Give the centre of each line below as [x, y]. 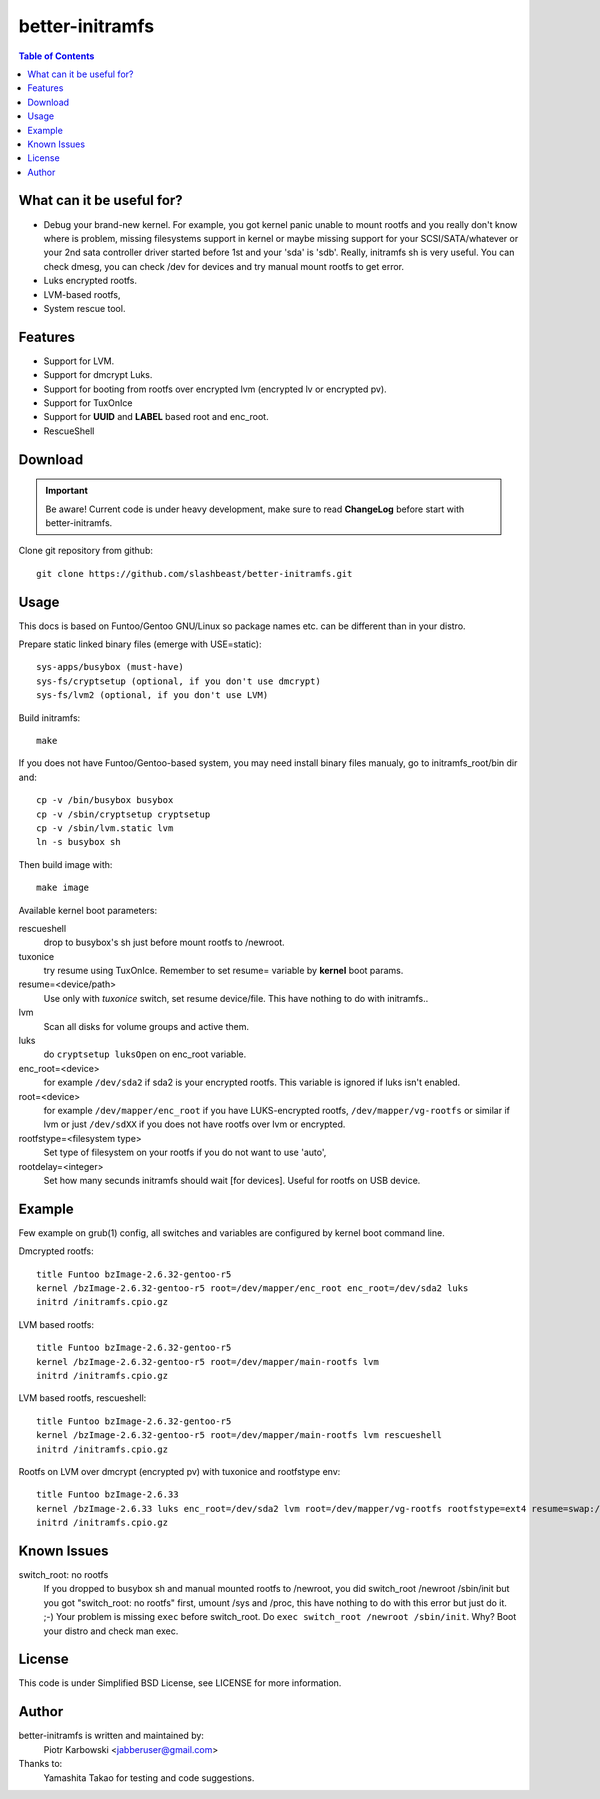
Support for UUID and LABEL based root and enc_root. [156, 417]
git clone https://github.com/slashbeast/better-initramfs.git [194, 573]
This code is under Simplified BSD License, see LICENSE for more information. [180, 1683]
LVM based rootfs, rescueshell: [82, 1398]
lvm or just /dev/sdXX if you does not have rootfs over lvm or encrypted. [194, 1124]
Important [67, 491]
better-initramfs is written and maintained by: [111, 1736]
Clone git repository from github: [86, 551]
